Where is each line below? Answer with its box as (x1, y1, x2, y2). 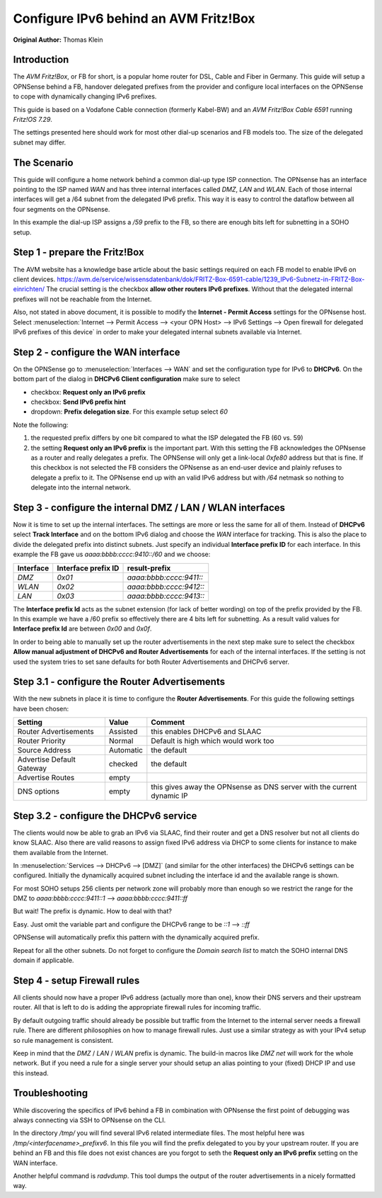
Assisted (108, 727, 138, 737)
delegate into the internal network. (30, 483, 131, 492)
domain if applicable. (13, 956, 74, 965)
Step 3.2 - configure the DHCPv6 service (13, 810, 197, 822)
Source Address (17, 745, 71, 755)
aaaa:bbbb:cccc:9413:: (127, 591, 205, 601)
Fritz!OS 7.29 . (13, 115, 53, 124)
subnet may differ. (13, 138, 66, 147)
